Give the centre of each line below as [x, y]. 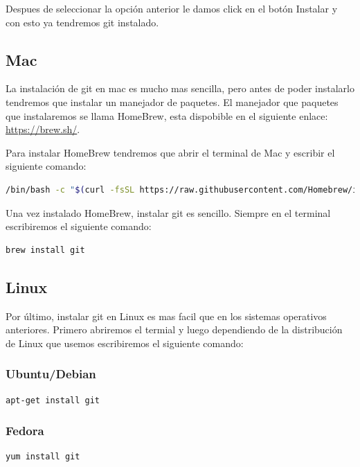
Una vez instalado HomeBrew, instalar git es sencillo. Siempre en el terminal [168, 212]
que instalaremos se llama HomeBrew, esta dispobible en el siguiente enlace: [167, 115]
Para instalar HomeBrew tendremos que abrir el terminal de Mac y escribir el [170, 152]
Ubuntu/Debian [51, 374]
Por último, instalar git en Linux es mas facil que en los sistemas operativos [166, 316]
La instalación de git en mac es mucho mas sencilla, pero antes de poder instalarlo [180, 88]
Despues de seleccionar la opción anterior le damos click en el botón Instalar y [172, 8]
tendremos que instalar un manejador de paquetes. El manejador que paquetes [172, 102]
